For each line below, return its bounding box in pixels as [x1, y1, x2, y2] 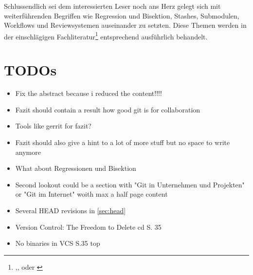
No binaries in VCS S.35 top [15, 238, 100, 248]
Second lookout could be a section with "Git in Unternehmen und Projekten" [15, 179, 245, 189]
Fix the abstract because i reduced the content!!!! [15, 88, 162, 98]
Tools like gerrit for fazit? [15, 121, 91, 131]
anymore [15, 147, 41, 157]
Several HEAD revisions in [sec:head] [15, 205, 126, 215]
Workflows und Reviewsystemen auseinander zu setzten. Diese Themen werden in [4, 20, 247, 30]
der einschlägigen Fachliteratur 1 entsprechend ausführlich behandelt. [4, 30, 208, 41]
